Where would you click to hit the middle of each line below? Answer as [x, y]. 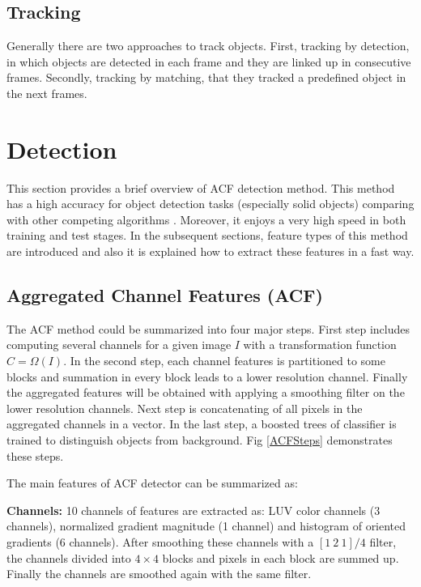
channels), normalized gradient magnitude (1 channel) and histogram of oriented [206, 526]
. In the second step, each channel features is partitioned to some [224, 361]
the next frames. [47, 93]
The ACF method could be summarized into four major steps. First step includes [208, 328]
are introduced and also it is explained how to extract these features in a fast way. [210, 251]
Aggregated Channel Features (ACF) [165, 295]
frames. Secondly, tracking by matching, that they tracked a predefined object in [206, 77]
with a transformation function [320, 345]
